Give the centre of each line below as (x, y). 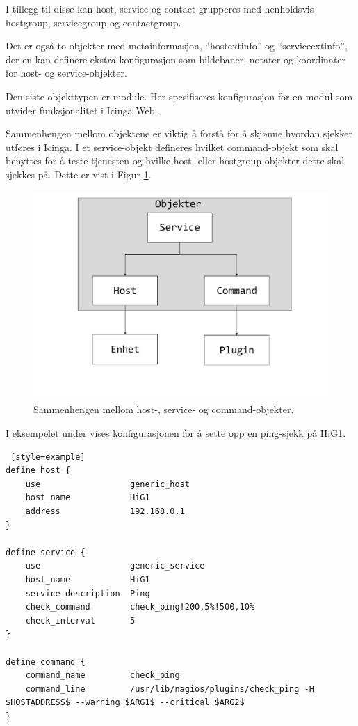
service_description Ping (88, 593)
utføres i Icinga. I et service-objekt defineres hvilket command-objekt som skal (172, 147)
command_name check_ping (103, 675)
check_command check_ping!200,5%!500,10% (140, 607)
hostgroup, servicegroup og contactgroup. (93, 22)
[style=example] (48, 457)
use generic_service (115, 566)
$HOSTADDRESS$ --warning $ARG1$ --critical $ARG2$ (125, 703)
